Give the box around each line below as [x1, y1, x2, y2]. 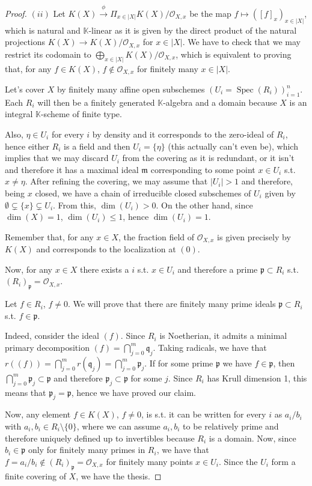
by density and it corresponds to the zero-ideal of [92, 128, 274, 140]
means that [5, 386, 46, 398]
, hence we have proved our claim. [71, 386, 196, 398]
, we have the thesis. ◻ [76, 469, 162, 482]
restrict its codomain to [5, 47, 91, 60]
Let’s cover [5, 83, 45, 96]
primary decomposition [5, 341, 90, 353]
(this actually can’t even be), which [168, 139, 298, 152]
